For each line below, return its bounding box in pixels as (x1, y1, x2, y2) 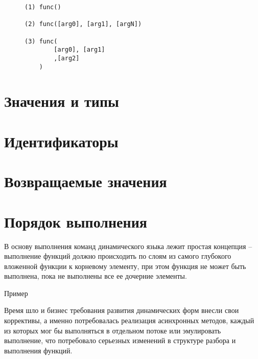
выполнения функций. (4, 345, 73, 355)
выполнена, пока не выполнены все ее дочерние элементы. (4, 271, 187, 281)
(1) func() (25, 4, 61, 11)
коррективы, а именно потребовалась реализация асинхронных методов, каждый (4, 315, 254, 326)
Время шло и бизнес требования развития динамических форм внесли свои (4, 305, 239, 316)
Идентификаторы (4, 130, 119, 151)
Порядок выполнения (4, 211, 147, 232)
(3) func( (25, 37, 58, 45)
